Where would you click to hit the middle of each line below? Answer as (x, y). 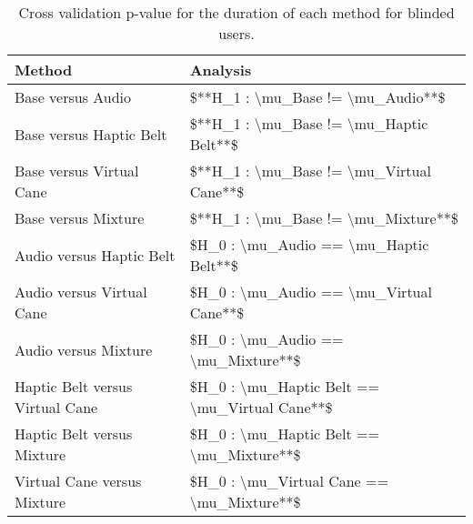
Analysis (221, 70)
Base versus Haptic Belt (91, 134)
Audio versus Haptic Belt (95, 255)
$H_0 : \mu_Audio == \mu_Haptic (309, 244)
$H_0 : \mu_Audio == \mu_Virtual (311, 292)
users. (236, 33)
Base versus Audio (73, 97)
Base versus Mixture (80, 218)
